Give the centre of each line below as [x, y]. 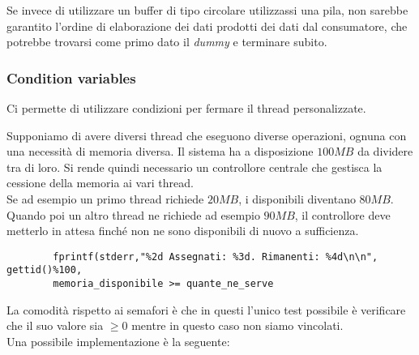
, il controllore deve [342, 214]
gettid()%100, [45, 270]
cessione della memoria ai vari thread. [100, 183]
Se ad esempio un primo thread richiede [105, 198]
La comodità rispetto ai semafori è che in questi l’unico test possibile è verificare [206, 309]
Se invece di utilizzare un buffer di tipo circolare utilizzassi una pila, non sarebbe [207, 10]
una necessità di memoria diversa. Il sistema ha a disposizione [160, 151]
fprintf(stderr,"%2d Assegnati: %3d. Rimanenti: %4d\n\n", [216, 257]
